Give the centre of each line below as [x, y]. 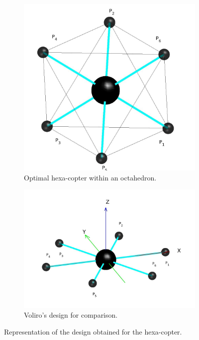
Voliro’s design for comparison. [71, 315]
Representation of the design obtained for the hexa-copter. [93, 331]
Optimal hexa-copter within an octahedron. [90, 177]
